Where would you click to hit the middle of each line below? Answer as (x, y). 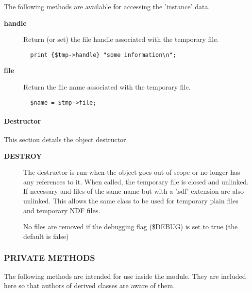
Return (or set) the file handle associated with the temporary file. (121, 39)
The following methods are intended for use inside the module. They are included (125, 276)
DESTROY (23, 155)
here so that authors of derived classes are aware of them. (90, 285)
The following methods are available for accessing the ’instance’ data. (107, 6)
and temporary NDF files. (62, 210)
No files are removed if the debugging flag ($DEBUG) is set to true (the (131, 227)
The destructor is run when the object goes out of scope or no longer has (132, 172)
